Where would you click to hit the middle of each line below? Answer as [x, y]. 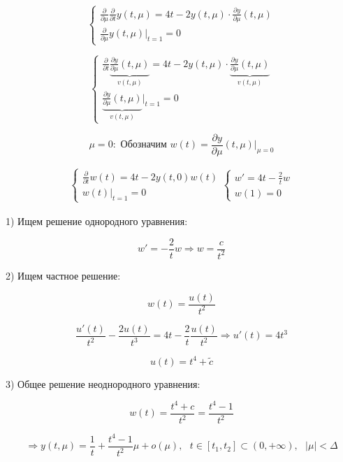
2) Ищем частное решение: [63, 275]
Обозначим [144, 145]
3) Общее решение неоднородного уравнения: [103, 383]
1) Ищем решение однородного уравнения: [97, 221]
